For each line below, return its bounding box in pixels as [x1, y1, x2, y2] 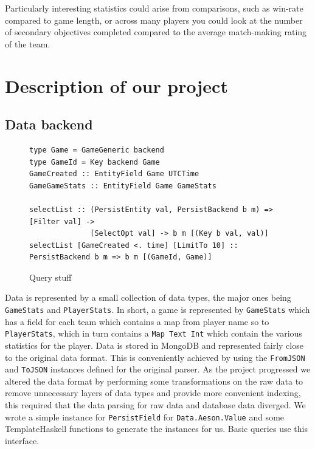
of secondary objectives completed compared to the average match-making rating [5, 26, 307, 38]
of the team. [5, 37, 50, 50]
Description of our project [5, 73, 228, 98]
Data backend [5, 115, 93, 134]
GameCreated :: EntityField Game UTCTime [29, 170, 199, 179]
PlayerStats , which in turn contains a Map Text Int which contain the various [5, 327, 302, 340]
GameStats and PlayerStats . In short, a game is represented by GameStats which [5, 303, 310, 316]
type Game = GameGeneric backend [29, 145, 164, 154]
